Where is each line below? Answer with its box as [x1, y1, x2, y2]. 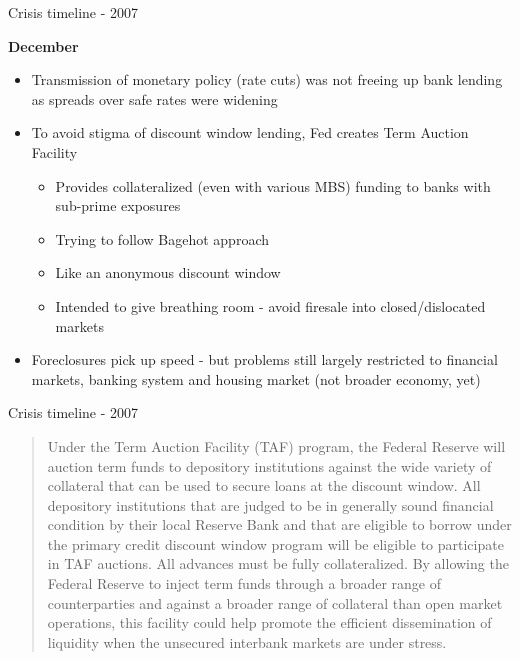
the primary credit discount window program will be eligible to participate [47, 533, 504, 554]
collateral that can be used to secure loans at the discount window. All [47, 475, 481, 496]
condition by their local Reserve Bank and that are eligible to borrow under [47, 514, 512, 535]
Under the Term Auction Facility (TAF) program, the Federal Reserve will [47, 435, 506, 456]
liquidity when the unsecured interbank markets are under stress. [47, 631, 447, 652]
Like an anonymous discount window [55, 262, 281, 283]
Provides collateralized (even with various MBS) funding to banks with [55, 175, 491, 196]
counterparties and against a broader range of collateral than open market [47, 592, 503, 613]
